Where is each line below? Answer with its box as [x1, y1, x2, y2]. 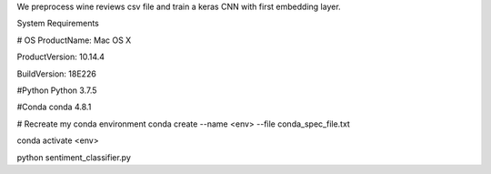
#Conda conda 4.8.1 [16, 101, 92, 113]
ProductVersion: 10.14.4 [16, 51, 105, 63]
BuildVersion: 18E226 [16, 68, 97, 79]
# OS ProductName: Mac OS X [16, 35, 132, 46]
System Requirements [16, 18, 99, 29]
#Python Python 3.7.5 [16, 85, 97, 96]
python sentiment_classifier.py [16, 151, 132, 163]
